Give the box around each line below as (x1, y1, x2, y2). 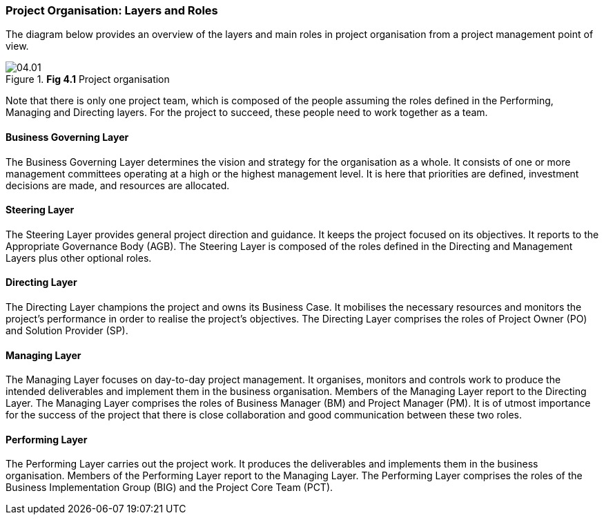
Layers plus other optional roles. (6, 251, 152, 264)
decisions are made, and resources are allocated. (6, 179, 230, 191)
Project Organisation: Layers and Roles (6, 3, 218, 17)
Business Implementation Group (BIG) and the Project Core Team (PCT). (6, 481, 333, 494)
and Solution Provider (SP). (6, 325, 128, 337)
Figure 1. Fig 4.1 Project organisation (6, 73, 170, 86)
